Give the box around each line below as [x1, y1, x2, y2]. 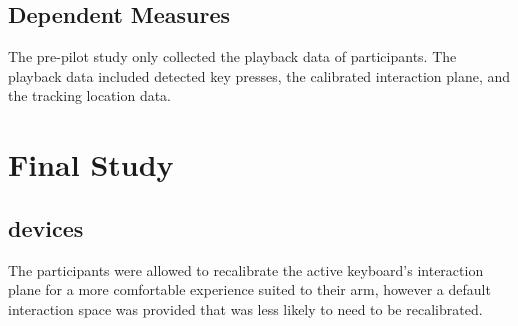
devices [8, 212, 84, 243]
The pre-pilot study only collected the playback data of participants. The [8, 46, 457, 67]
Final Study [8, 144, 174, 185]
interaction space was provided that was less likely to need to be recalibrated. [8, 298, 483, 319]
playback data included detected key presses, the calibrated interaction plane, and [8, 65, 511, 86]
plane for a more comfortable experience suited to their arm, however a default [8, 279, 491, 300]
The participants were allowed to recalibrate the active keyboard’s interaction [8, 259, 484, 280]
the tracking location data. [8, 85, 172, 106]
